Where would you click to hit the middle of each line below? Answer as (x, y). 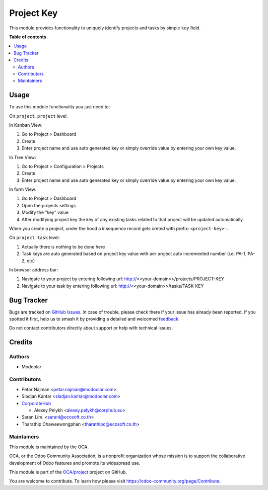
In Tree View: (23, 157)
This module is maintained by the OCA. (49, 447)
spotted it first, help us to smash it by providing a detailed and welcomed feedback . (94, 319)
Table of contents (28, 37)
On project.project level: (38, 116)
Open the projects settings (49, 205)
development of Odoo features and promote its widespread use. (75, 463)
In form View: (23, 189)
